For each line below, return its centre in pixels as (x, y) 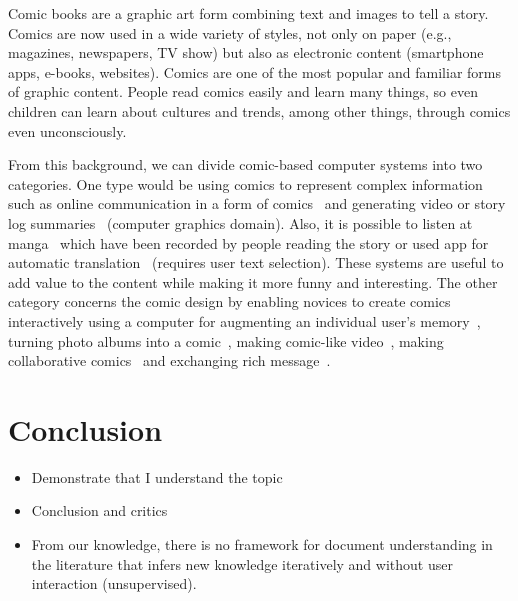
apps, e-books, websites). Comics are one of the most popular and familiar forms (255, 71)
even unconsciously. (67, 130)
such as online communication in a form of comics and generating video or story (257, 203)
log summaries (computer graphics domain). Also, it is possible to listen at (240, 222)
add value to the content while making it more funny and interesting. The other (253, 281)
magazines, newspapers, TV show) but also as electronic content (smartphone (246, 52)
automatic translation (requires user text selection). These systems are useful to (256, 262)
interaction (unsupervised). (114, 583)
